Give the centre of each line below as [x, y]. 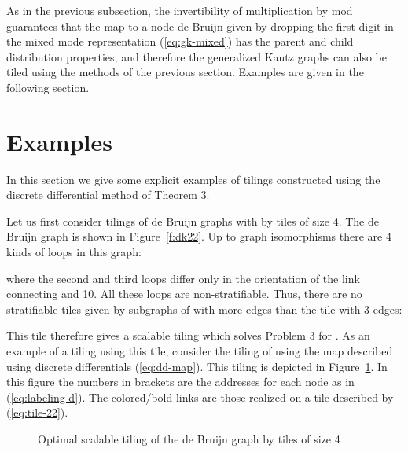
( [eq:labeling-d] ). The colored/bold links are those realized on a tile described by [200, 397]
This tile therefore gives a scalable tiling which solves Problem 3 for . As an [188, 335]
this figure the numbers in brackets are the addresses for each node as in [180, 382]
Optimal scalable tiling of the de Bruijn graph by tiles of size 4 [189, 439]
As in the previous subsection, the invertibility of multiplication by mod [180, 10]
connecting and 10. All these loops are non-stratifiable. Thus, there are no [184, 294]
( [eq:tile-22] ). [37, 412]
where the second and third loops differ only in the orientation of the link [183, 278]
